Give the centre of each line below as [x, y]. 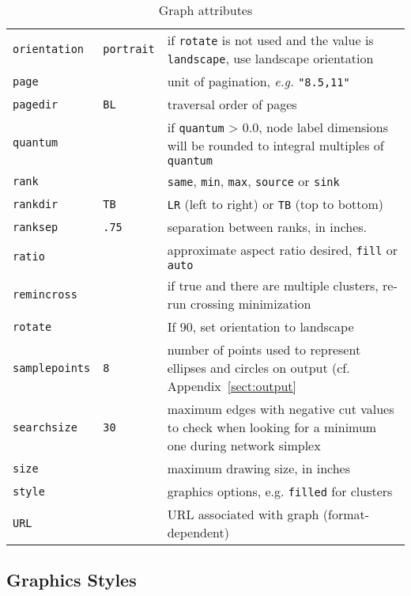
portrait [129, 49]
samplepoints [52, 368]
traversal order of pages [232, 104]
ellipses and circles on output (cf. [258, 368]
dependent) [198, 532]
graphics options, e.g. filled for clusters [280, 491]
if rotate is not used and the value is [270, 40]
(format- [346, 514]
